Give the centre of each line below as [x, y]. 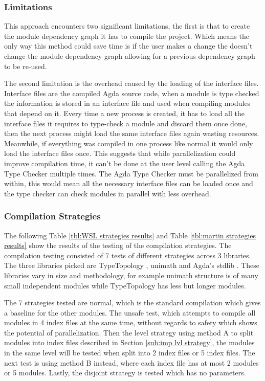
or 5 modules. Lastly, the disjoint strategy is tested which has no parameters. [125, 373]
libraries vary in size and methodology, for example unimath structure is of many [131, 275]
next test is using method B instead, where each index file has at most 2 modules [131, 362]
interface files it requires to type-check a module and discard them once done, [126, 123]
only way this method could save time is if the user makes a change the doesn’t [128, 46]
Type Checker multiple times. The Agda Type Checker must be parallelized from [131, 173]
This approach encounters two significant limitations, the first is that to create [127, 26]
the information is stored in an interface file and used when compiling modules [127, 103]
